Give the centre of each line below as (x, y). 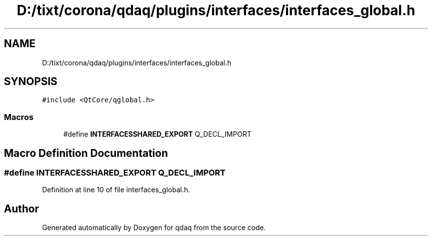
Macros (19, 117)
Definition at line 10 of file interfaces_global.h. (116, 190)
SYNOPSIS (31, 82)
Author (21, 209)
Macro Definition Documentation (86, 153)
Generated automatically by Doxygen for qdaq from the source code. (154, 228)
